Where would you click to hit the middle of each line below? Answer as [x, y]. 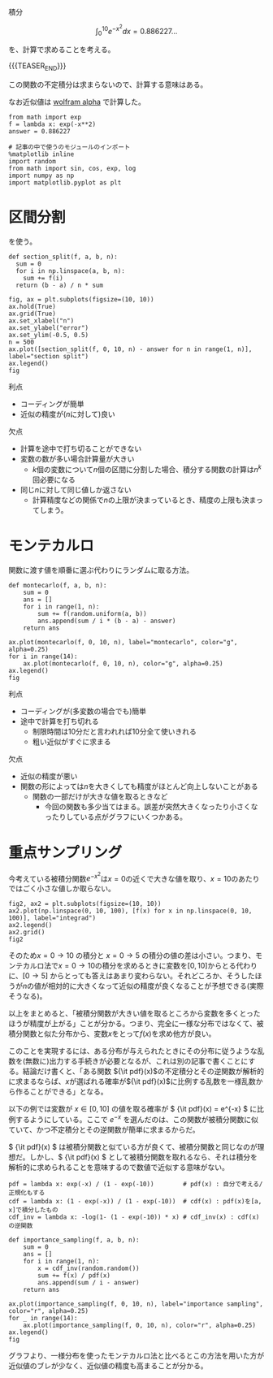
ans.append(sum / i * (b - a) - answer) [107, 621]
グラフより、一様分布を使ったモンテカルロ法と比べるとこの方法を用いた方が [136, 1355]
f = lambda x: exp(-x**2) [52, 124]
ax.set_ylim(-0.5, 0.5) [49, 336]
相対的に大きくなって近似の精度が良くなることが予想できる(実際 [156, 986]
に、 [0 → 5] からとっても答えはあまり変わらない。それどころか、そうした [132, 976]
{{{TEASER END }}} [37, 67]
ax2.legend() [30, 925]
